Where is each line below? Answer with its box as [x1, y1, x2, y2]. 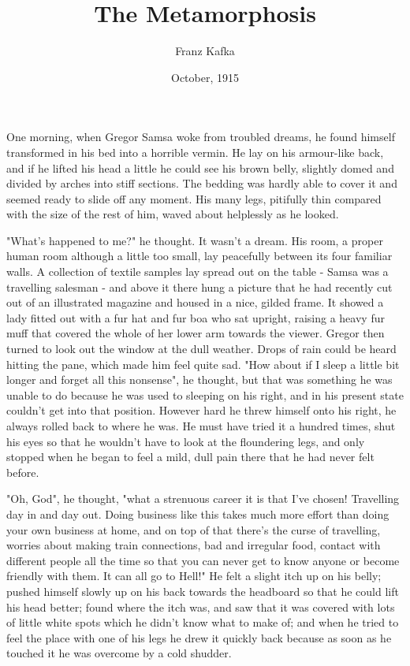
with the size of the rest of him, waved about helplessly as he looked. [6, 206, 339, 222]
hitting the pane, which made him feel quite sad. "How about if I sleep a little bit [6, 355, 400, 372]
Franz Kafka [175, 43, 235, 59]
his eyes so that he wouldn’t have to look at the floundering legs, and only [6, 433, 365, 449]
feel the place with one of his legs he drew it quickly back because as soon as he [6, 629, 392, 646]
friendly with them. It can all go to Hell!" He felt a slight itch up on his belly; [6, 567, 382, 584]
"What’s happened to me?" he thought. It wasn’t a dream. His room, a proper [6, 232, 383, 248]
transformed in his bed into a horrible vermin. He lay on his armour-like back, [6, 143, 384, 160]
